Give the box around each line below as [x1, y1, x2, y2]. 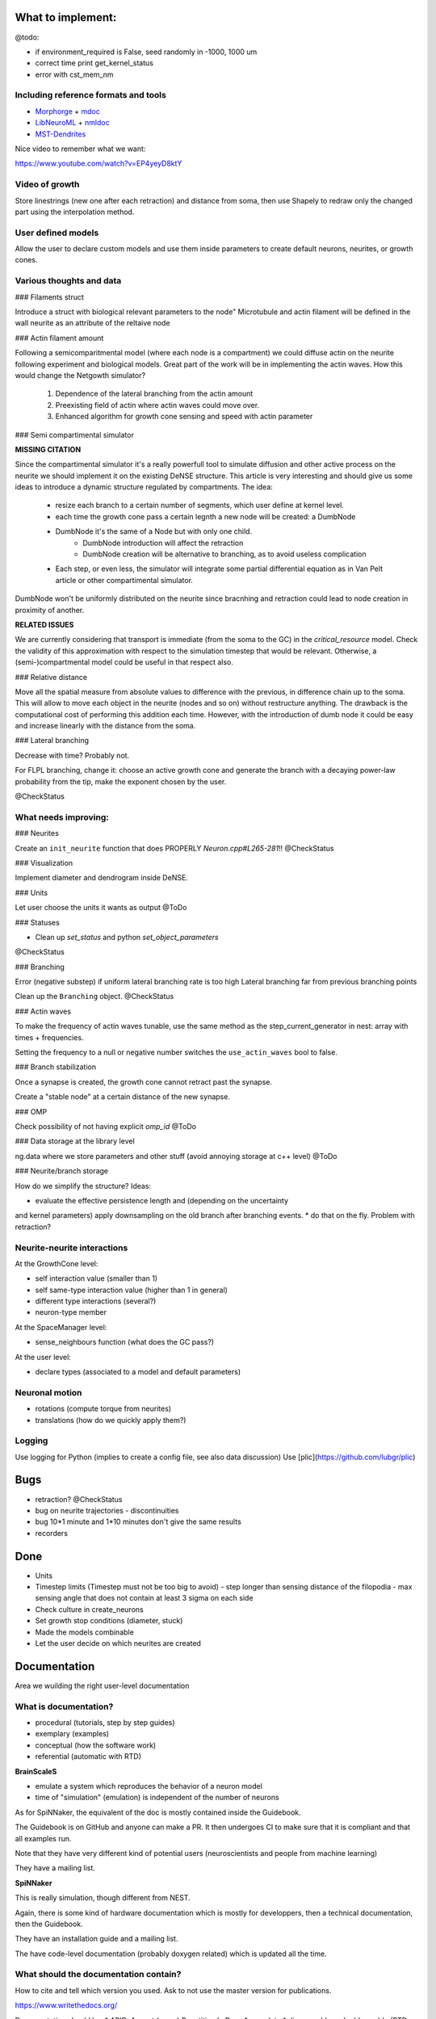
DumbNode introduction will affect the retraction [82, 538, 244, 548]
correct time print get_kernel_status [35, 58, 153, 68]
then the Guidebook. [15, 1919, 84, 1929]
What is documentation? [15, 1701, 114, 1712]
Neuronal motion [15, 1387, 82, 1398]
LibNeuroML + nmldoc [35, 118, 110, 128]
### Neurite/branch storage [15, 1166, 109, 1176]
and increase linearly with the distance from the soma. [15, 721, 196, 731]
